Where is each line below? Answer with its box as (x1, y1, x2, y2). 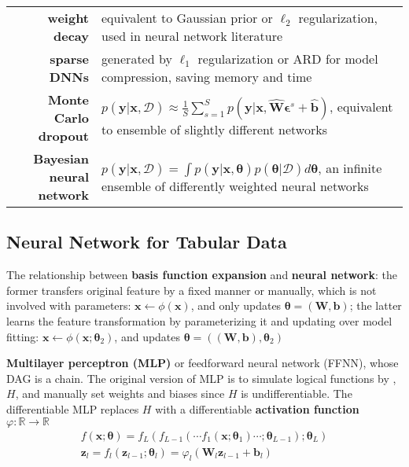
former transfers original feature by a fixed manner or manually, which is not (6, 281, 377, 298)
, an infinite (318, 158, 382, 177)
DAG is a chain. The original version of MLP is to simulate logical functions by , (6, 370, 396, 386)
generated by (101, 50, 172, 68)
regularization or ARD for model (197, 50, 378, 68)
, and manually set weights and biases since (15, 385, 225, 402)
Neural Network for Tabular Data (6, 230, 287, 254)
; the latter (349, 297, 402, 314)
